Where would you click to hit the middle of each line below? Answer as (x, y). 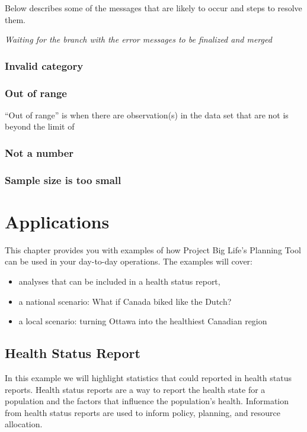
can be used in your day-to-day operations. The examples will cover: (129, 261)
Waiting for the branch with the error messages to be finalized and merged (138, 39)
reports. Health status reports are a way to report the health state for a (135, 389)
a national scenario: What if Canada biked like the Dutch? (125, 301)
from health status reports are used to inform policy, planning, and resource (143, 412)
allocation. (24, 424)
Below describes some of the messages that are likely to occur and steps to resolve (153, 8)
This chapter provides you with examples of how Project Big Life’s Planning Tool (153, 249)
